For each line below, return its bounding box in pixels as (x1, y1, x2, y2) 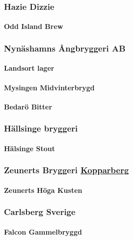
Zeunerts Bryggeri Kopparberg (4, 164, 129, 176)
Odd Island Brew (4, 21, 63, 31)
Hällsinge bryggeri (4, 122, 78, 134)
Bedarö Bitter (4, 101, 53, 111)
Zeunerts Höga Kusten (4, 185, 82, 195)
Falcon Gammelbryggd (4, 226, 82, 237)
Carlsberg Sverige (4, 206, 76, 218)
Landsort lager (4, 63, 54, 73)
